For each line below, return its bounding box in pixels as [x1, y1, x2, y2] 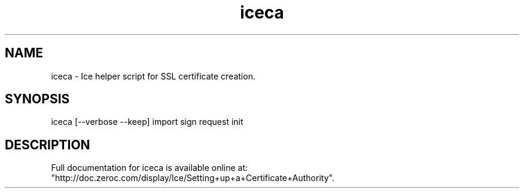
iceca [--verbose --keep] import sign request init [51, 117, 243, 127]
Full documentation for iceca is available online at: [51, 163, 248, 173]
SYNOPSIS [5, 91, 70, 107]
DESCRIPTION [5, 137, 90, 152]
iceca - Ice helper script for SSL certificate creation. [51, 71, 255, 81]
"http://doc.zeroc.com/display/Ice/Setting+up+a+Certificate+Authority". [51, 173, 334, 183]
